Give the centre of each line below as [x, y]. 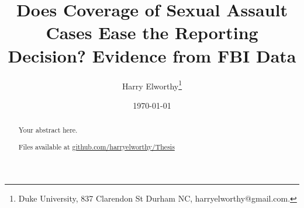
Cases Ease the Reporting [152, 32]
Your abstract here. [48, 130]
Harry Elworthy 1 [152, 85]
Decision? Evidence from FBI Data [152, 55]
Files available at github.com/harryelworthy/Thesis [96, 146]
